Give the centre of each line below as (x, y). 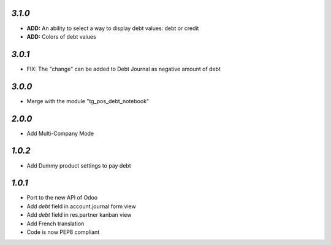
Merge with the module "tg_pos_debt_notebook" (88, 101)
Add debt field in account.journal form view (81, 206)
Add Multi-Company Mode (60, 133)
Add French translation (55, 224)
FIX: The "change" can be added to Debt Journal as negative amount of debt (124, 69)
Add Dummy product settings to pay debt (79, 165)
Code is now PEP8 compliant (63, 232)
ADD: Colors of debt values (61, 36)
